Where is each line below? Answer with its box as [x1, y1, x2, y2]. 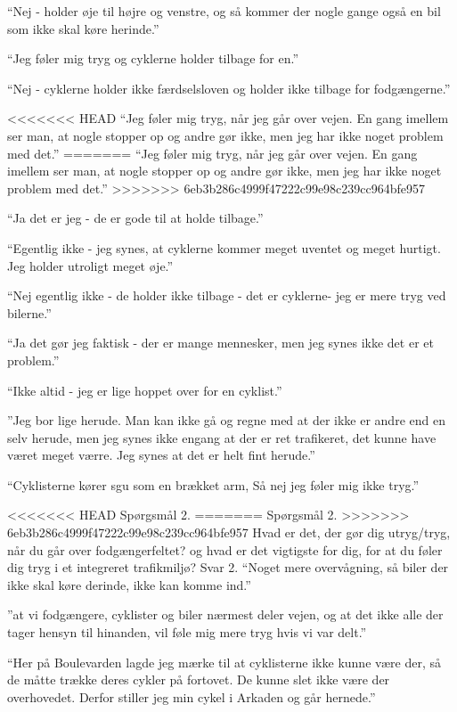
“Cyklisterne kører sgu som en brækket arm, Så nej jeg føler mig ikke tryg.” [7, 475, 420, 494]
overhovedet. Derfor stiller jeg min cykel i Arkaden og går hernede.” [7, 687, 376, 706]
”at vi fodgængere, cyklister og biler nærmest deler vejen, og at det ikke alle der [7, 605, 444, 624]
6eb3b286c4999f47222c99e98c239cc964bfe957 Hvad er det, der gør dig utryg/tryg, [7, 523, 451, 542]
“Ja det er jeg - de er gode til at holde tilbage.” [7, 209, 264, 227]
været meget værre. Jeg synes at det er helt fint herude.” [7, 446, 315, 464]
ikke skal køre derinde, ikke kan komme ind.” [7, 575, 251, 593]
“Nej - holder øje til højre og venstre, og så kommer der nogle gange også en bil [7, 2, 441, 20]
